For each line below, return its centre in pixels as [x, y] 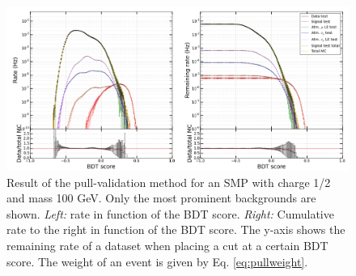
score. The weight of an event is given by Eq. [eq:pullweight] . [157, 261]
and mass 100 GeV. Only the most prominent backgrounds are [161, 198]
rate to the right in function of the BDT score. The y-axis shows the [176, 229]
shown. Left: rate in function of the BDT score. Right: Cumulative [170, 213]
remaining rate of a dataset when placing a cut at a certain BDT [167, 246]
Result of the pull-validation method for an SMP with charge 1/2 [169, 182]
